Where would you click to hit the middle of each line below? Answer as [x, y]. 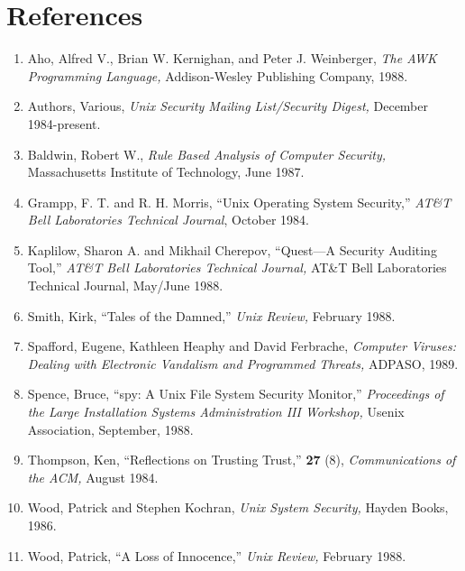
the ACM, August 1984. [93, 477]
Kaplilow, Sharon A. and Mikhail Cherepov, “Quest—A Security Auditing [232, 249]
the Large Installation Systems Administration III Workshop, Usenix [216, 412]
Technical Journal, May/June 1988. [125, 285]
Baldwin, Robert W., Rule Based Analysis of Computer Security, [207, 154]
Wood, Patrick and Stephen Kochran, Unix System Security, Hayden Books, [238, 507]
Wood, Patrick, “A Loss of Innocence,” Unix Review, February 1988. [217, 555]
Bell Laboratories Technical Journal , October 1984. [168, 220]
